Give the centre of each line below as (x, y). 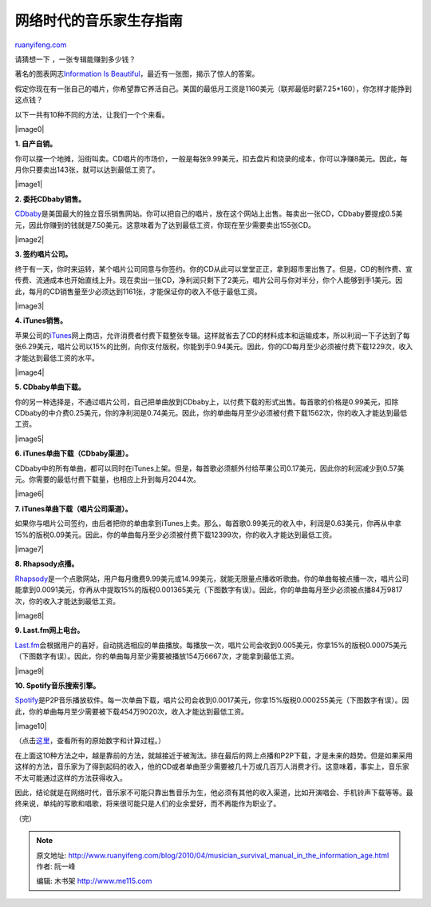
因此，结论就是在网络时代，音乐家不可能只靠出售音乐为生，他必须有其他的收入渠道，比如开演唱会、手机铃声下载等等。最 (214, 793)
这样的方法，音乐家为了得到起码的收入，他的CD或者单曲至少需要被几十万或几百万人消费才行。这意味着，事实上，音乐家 (212, 766)
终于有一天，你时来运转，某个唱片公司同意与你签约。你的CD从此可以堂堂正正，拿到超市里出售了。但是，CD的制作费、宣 (214, 269)
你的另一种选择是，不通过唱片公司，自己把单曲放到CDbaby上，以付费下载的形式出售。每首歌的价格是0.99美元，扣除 (207, 402)
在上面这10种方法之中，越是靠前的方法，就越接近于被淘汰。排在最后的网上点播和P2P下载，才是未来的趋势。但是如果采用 (214, 755)
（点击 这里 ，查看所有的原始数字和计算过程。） (90, 741)
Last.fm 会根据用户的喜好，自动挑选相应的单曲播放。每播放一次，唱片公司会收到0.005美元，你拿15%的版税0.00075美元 (211, 645)
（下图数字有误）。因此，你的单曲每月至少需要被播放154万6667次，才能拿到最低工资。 (157, 656)
